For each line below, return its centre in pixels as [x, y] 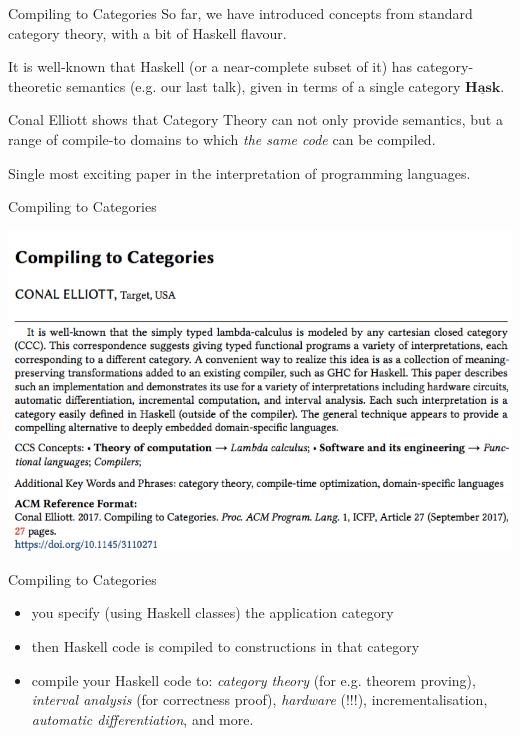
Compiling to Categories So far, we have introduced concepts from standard [240, 13]
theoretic [35, 85]
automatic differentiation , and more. [142, 718]
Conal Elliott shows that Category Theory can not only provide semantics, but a [255, 119]
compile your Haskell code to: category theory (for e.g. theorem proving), [253, 679]
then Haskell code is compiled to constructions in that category [225, 646]
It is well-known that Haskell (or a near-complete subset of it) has [210, 66]
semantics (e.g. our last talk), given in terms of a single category [263, 85]
